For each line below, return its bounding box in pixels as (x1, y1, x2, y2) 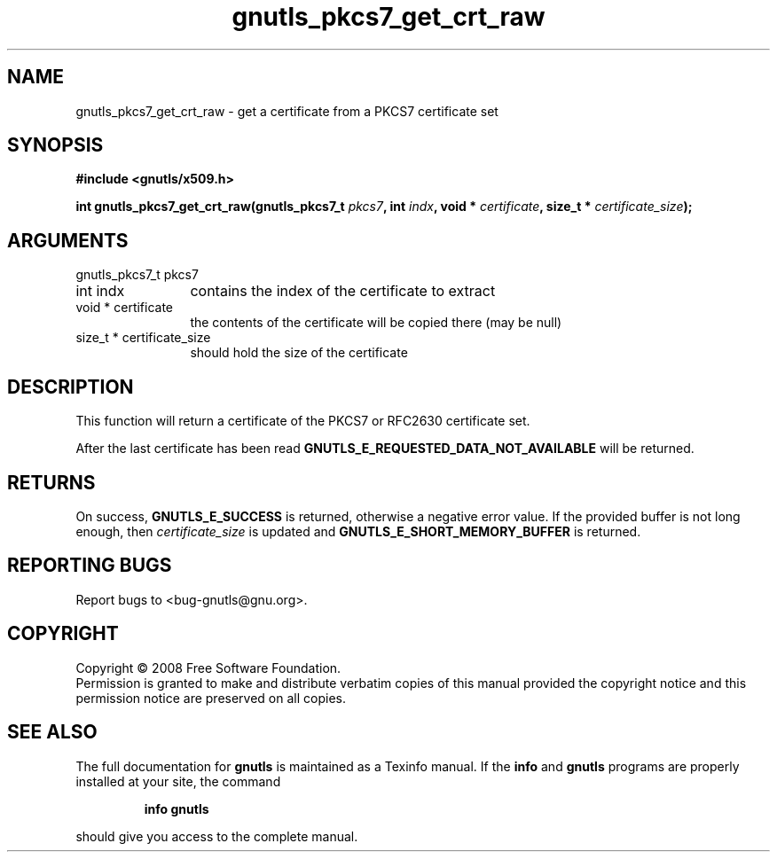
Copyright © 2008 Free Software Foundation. (75, 660, 341, 675)
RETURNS (7, 471, 96, 494)
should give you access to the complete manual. (75, 828, 358, 844)
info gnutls (144, 800, 209, 816)
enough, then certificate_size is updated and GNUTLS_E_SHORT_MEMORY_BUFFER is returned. (75, 523, 641, 539)
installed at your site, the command (75, 773, 281, 789)
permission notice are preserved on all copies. (75, 690, 346, 706)
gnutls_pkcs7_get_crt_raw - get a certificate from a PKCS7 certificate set (75, 103, 498, 119)
